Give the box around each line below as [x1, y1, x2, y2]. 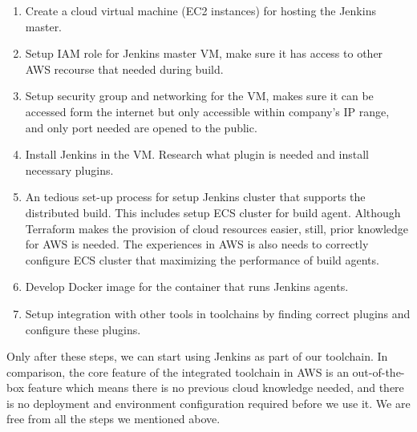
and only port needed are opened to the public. [25, 119, 257, 135]
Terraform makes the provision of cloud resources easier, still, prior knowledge [25, 220, 408, 236]
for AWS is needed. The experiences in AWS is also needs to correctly [25, 236, 369, 252]
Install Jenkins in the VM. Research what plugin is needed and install [25, 146, 370, 163]
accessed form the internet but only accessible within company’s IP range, [25, 103, 390, 119]
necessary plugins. [25, 161, 114, 178]
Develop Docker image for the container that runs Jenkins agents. [25, 278, 349, 295]
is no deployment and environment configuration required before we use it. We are [6, 394, 411, 411]
